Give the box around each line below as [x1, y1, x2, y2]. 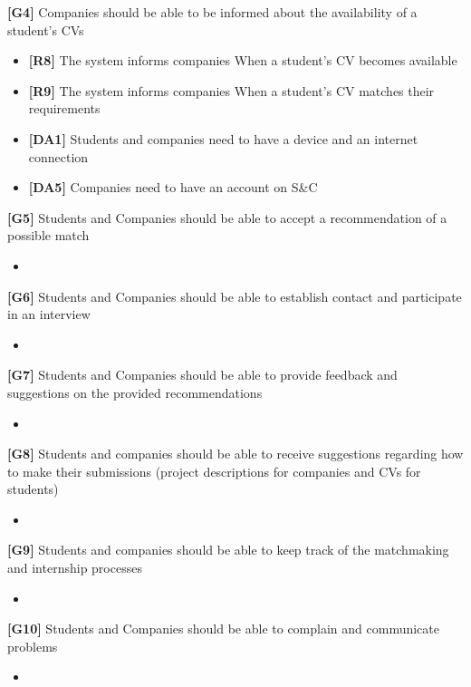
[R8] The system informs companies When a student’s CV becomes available [28, 51, 457, 70]
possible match [7, 226, 90, 245]
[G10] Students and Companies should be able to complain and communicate [7, 619, 439, 638]
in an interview [7, 305, 91, 324]
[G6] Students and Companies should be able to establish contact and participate [7, 286, 462, 305]
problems [7, 636, 58, 655]
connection [28, 147, 89, 166]
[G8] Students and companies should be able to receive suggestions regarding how [7, 444, 464, 463]
